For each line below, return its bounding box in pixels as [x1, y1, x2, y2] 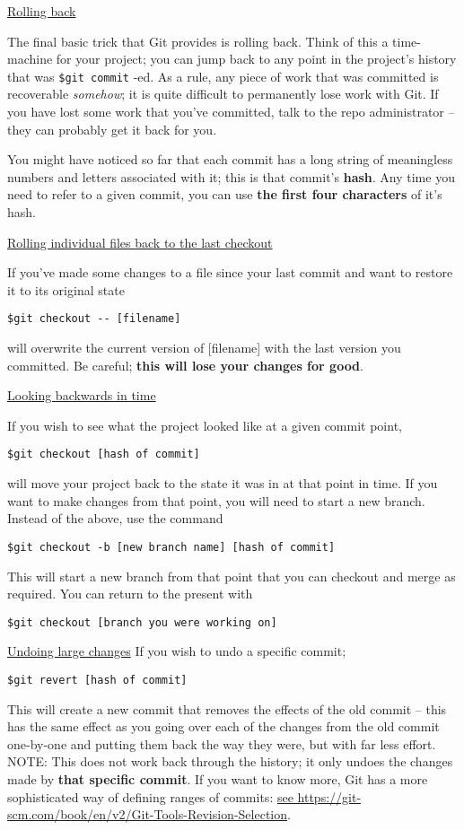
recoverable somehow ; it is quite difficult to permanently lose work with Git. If [7, 84, 439, 103]
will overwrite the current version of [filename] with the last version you [7, 338, 401, 357]
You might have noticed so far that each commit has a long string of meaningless [7, 150, 453, 169]
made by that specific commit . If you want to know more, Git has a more [7, 769, 428, 788]
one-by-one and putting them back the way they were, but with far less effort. [7, 734, 436, 753]
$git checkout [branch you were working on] [7, 616, 277, 629]
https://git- [297, 787, 362, 806]
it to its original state [7, 280, 125, 299]
